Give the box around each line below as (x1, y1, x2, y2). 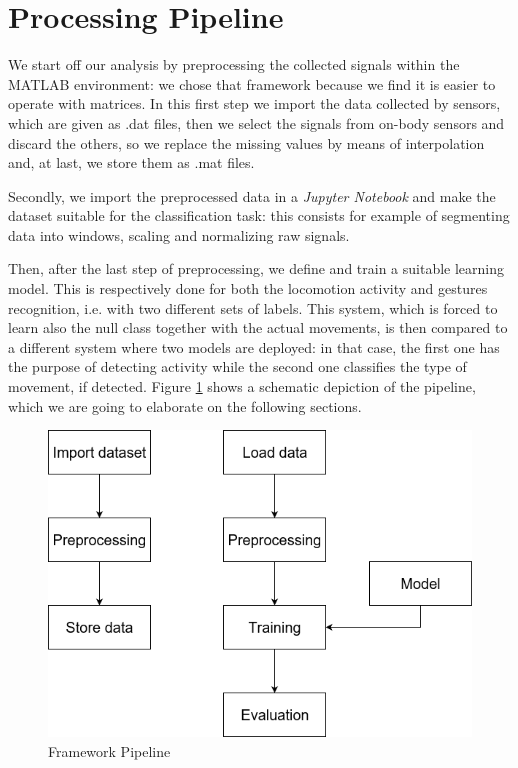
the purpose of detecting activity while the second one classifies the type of (8, 356, 467, 377)
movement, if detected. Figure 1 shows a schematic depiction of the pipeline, (8, 376, 476, 397)
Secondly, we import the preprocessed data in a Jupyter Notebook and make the (8, 185, 496, 206)
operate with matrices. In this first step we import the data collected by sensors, (8, 93, 501, 114)
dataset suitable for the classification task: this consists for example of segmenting (8, 205, 510, 226)
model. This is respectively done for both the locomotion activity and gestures (8, 278, 488, 299)
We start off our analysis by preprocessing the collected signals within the (8, 54, 460, 75)
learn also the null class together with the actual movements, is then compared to (8, 317, 508, 338)
